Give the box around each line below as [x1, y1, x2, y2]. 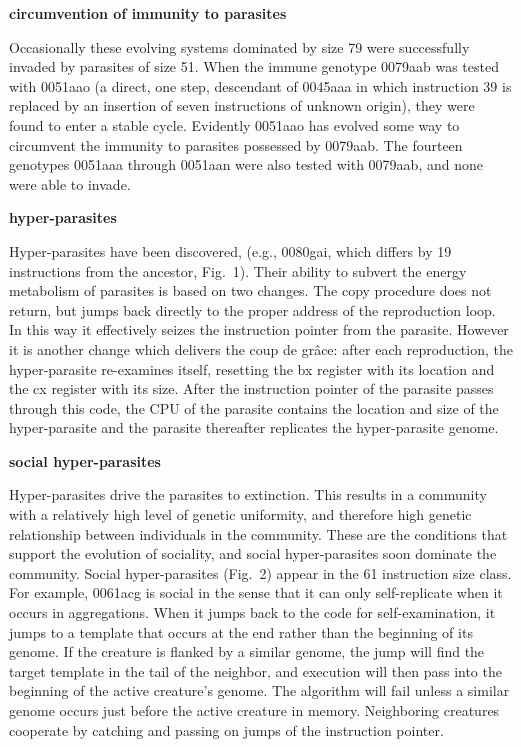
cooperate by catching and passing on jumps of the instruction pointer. [9, 719, 444, 740]
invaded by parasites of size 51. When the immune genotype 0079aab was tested [9, 56, 499, 77]
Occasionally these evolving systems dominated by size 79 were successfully [9, 36, 470, 57]
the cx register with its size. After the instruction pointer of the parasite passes [9, 378, 494, 399]
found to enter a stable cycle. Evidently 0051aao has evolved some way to [9, 114, 460, 135]
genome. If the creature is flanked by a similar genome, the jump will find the [9, 641, 485, 662]
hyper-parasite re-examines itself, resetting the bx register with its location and [9, 358, 495, 379]
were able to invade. [9, 173, 131, 194]
